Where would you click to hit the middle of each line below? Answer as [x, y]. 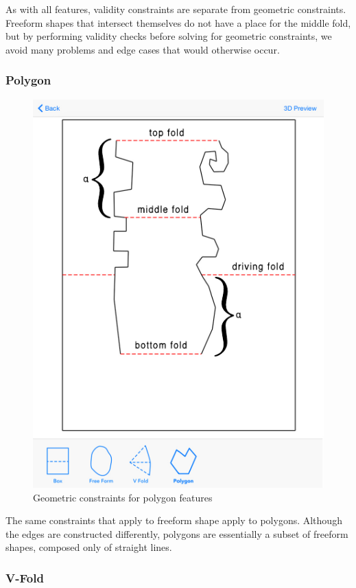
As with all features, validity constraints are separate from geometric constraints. [176, 9]
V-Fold [25, 577]
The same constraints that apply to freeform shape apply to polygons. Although [174, 520]
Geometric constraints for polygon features [123, 497]
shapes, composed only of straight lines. [89, 547]
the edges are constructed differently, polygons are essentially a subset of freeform [177, 533]
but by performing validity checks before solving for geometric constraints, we [169, 36]
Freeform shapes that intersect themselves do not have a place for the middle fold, [178, 22]
